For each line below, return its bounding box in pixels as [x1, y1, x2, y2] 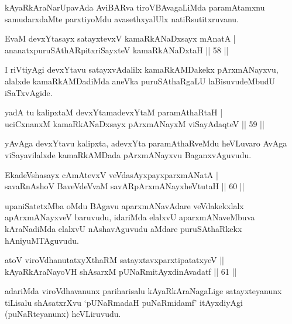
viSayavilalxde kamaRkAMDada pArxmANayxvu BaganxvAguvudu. [5, 148, 252, 161]
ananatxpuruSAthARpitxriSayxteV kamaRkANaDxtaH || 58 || [5, 43, 229, 56]
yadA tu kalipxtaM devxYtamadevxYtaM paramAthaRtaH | [5, 106, 223, 118]
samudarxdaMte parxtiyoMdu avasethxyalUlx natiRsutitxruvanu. [5, 12, 239, 25]
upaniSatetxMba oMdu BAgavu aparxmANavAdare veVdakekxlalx [5, 199, 244, 212]
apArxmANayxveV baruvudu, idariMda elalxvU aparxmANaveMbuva [5, 211, 255, 223]
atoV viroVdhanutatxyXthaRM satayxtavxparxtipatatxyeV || [5, 254, 224, 266]
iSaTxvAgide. [5, 86, 53, 98]
